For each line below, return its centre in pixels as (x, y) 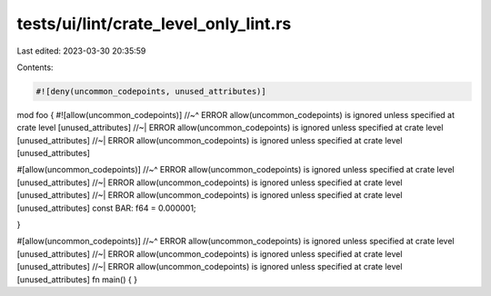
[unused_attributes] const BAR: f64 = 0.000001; (106, 208)
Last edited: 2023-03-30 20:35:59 (81, 51)
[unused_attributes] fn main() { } (77, 279)
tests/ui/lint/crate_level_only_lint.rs (154, 24)
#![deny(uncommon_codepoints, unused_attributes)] (151, 91)
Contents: (35, 67)
